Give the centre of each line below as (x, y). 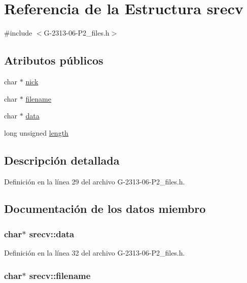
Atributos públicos (54, 60)
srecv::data (52, 233)
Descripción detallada (62, 160)
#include (18, 33)
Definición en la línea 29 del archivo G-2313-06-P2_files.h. (95, 181)
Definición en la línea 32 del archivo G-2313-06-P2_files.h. (95, 253)
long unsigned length (36, 132)
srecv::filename (60, 275)
